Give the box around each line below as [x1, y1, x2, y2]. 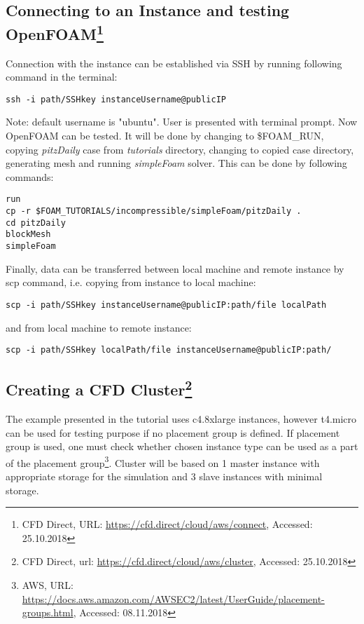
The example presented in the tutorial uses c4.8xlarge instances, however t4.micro [6, 411, 357, 426]
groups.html [22, 605, 73, 620]
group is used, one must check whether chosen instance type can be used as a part [6, 439, 358, 454]
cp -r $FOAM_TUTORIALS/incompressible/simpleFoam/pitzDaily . [6, 206, 302, 217]
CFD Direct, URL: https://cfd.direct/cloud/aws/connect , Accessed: [22, 517, 313, 531]
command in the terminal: [6, 69, 118, 84]
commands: [6, 169, 54, 184]
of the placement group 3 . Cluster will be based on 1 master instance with [6, 453, 320, 470]
